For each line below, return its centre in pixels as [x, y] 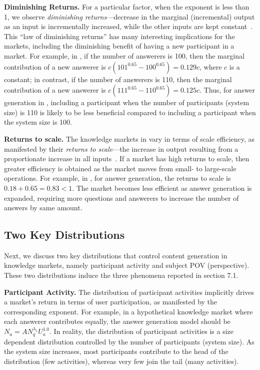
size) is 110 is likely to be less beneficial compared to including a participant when [130, 112]
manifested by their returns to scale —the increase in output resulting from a [121, 148]
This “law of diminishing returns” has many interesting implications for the [119, 36]
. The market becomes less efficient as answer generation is [162, 188]
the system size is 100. [38, 122]
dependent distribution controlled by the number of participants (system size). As [129, 341]
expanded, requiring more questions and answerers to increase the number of [121, 198]
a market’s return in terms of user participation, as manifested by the [111, 302]
